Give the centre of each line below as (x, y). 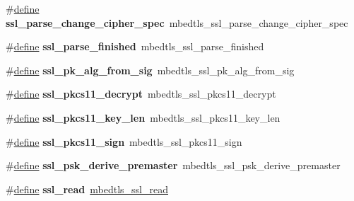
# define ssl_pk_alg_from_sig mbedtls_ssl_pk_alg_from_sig (150, 70)
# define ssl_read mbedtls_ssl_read (87, 189)
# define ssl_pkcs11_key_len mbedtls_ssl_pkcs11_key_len (143, 117)
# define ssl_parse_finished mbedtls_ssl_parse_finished (135, 46)
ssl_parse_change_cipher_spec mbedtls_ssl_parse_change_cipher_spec (177, 22)
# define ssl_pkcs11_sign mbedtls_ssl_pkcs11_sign (124, 141)
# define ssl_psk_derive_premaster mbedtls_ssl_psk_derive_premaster (173, 165)
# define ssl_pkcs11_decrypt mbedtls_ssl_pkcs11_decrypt (141, 94)
